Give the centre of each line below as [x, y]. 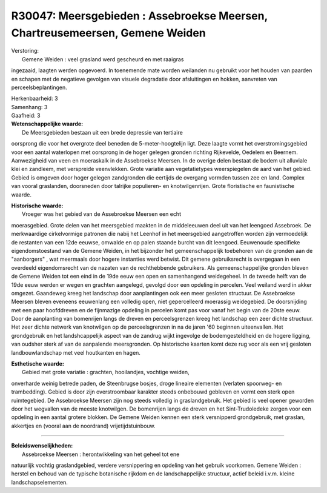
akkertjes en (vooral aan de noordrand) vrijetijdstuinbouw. [83, 426]
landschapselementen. [39, 482]
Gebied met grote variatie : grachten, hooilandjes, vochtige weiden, [106, 372]
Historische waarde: [37, 206]
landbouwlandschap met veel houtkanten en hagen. [76, 352]
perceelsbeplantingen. [39, 87]
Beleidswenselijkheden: [42, 446]
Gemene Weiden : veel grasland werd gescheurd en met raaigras [103, 59]
